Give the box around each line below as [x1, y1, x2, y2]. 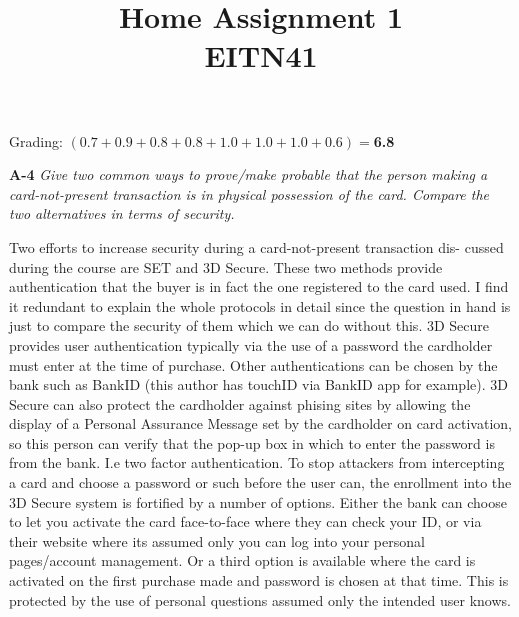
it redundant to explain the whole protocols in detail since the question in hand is [9, 295, 511, 316]
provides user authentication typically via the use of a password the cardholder [9, 334, 493, 355]
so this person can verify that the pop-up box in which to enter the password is [9, 432, 495, 453]
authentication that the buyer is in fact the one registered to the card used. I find [9, 276, 509, 297]
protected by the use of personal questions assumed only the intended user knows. [9, 589, 511, 610]
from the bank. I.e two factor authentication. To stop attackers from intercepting [9, 452, 505, 473]
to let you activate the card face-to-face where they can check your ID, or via [9, 511, 482, 532]
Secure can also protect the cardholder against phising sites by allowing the [9, 393, 471, 414]
